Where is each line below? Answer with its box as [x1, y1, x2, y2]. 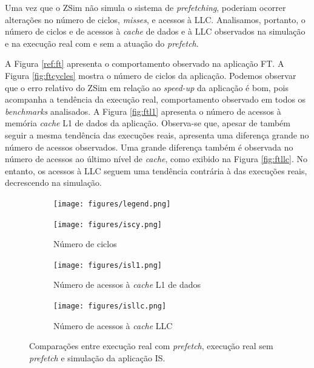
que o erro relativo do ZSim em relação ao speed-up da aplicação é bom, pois [5, 81, 289, 94]
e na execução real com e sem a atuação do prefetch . [5, 36, 199, 49]
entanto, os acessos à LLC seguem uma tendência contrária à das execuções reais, [5, 164, 307, 177]
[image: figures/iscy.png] [53, 220, 162, 229]
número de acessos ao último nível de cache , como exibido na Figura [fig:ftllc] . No [5, 152, 307, 165]
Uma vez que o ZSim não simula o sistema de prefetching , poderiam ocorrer [5, 1, 286, 13]
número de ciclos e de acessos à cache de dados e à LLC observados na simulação [5, 25, 306, 38]
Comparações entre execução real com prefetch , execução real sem [29, 339, 273, 352]
